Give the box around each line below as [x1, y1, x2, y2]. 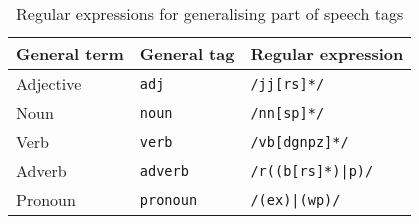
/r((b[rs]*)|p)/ [250, 162, 374, 179]
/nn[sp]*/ [250, 104, 325, 121]
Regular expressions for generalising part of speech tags [16, 2, 404, 25]
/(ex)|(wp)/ [250, 191, 341, 208]
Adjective [16, 72, 82, 95]
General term [16, 42, 124, 65]
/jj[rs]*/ [250, 75, 325, 92]
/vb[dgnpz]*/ [250, 133, 349, 150]
